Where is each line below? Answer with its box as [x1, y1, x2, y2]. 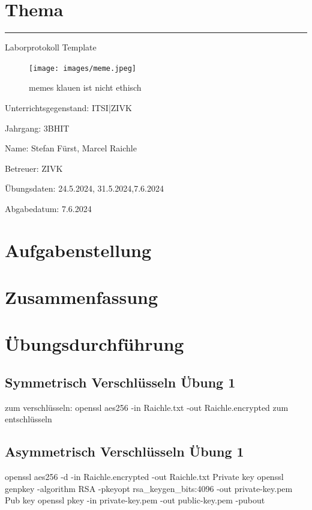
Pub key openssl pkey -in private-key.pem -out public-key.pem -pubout [5, 494, 265, 506]
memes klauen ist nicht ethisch [29, 81, 142, 94]
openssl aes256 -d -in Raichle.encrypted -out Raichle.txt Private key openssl [5, 470, 284, 483]
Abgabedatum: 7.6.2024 [5, 202, 92, 214]
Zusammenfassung [5, 285, 158, 309]
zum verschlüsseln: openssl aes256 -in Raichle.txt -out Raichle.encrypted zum [5, 401, 289, 413]
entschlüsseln [5, 413, 52, 425]
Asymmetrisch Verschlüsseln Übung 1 [5, 442, 244, 461]
